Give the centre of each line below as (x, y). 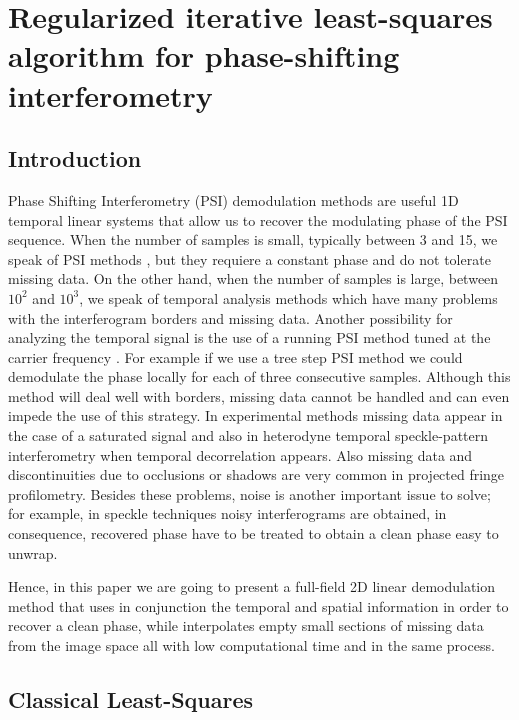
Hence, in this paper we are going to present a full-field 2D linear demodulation (252, 586)
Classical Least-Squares (131, 699)
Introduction (75, 158)
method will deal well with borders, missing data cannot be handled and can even (259, 395)
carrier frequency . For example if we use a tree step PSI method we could (235, 356)
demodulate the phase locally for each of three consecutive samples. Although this (259, 376)
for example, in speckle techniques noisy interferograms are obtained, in (227, 513)
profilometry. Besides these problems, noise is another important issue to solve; (249, 493)
